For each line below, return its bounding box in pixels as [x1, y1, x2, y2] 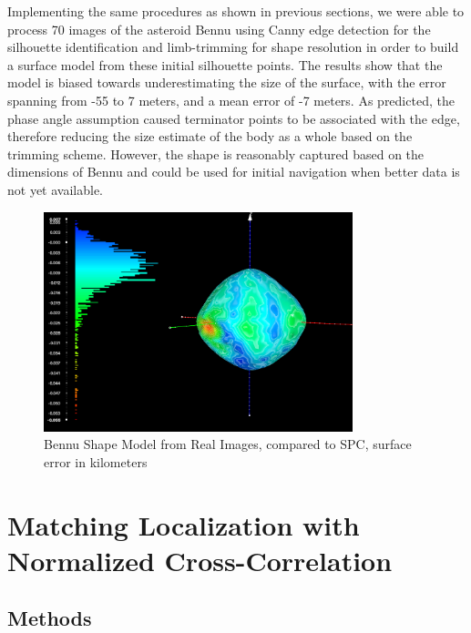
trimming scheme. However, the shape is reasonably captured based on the [7, 144, 425, 163]
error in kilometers [44, 452, 148, 471]
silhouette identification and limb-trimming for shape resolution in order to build [7, 37, 459, 56]
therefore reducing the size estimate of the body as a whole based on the [7, 127, 413, 146]
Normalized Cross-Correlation [7, 541, 393, 578]
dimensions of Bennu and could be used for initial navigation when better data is [7, 162, 460, 181]
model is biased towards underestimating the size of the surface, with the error [7, 73, 446, 92]
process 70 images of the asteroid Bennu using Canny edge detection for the [7, 19, 431, 38]
